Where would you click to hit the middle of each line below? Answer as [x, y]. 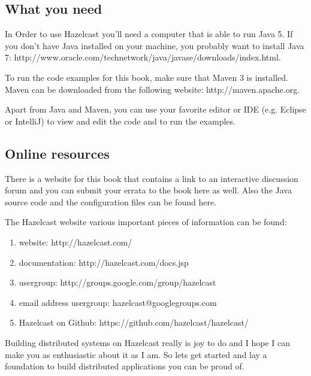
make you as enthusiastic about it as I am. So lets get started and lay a [136, 354]
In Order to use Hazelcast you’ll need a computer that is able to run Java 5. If [149, 34]
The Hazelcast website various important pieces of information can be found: [146, 222]
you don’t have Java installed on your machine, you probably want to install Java [155, 45]
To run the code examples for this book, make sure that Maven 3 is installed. [147, 77]
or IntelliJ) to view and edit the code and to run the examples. [120, 121]
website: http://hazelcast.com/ [76, 242]
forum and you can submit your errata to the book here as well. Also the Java [148, 190]
